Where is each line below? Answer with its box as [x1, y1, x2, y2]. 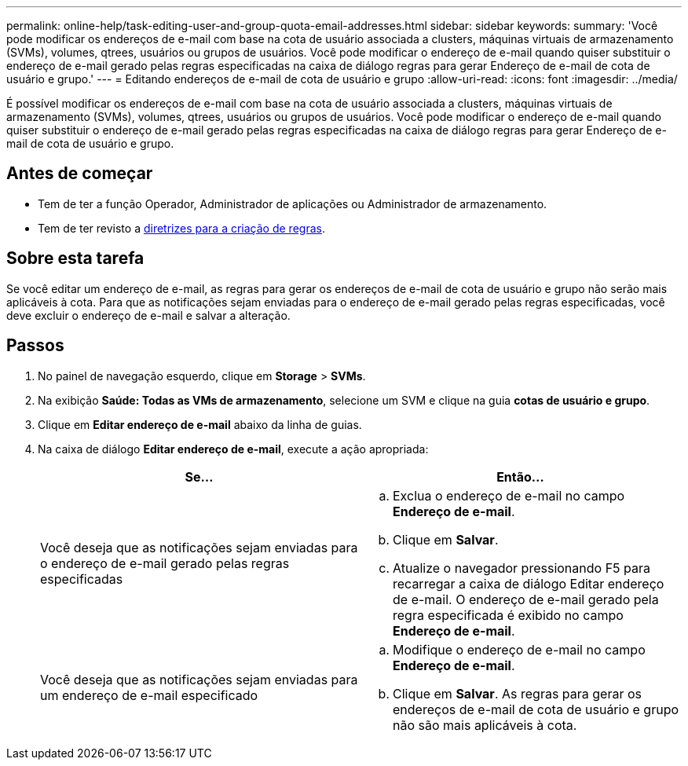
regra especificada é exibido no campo [393, 607, 624, 623]
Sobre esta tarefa [6, 248, 145, 269]
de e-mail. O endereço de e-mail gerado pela [393, 591, 659, 607]
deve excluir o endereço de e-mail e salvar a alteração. [6, 308, 291, 322]
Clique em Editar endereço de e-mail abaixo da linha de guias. [38, 417, 362, 431]
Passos [6, 335, 64, 356]
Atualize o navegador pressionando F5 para [393, 559, 651, 576]
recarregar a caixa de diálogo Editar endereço [393, 575, 664, 592]
